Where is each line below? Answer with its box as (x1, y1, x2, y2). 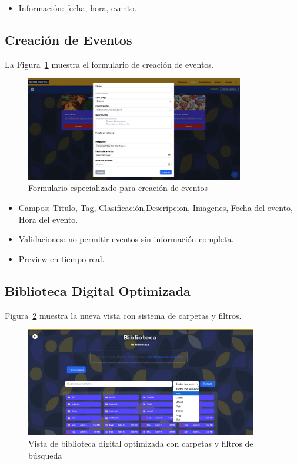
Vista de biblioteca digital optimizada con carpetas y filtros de (28, 437, 253, 449)
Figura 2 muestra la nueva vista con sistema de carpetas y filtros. (5, 309, 242, 321)
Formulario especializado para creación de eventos (28, 182, 208, 194)
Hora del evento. (18, 213, 78, 225)
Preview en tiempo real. (18, 252, 105, 265)
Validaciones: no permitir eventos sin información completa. (18, 233, 234, 245)
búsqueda (28, 448, 62, 461)
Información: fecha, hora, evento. (18, 2, 137, 14)
